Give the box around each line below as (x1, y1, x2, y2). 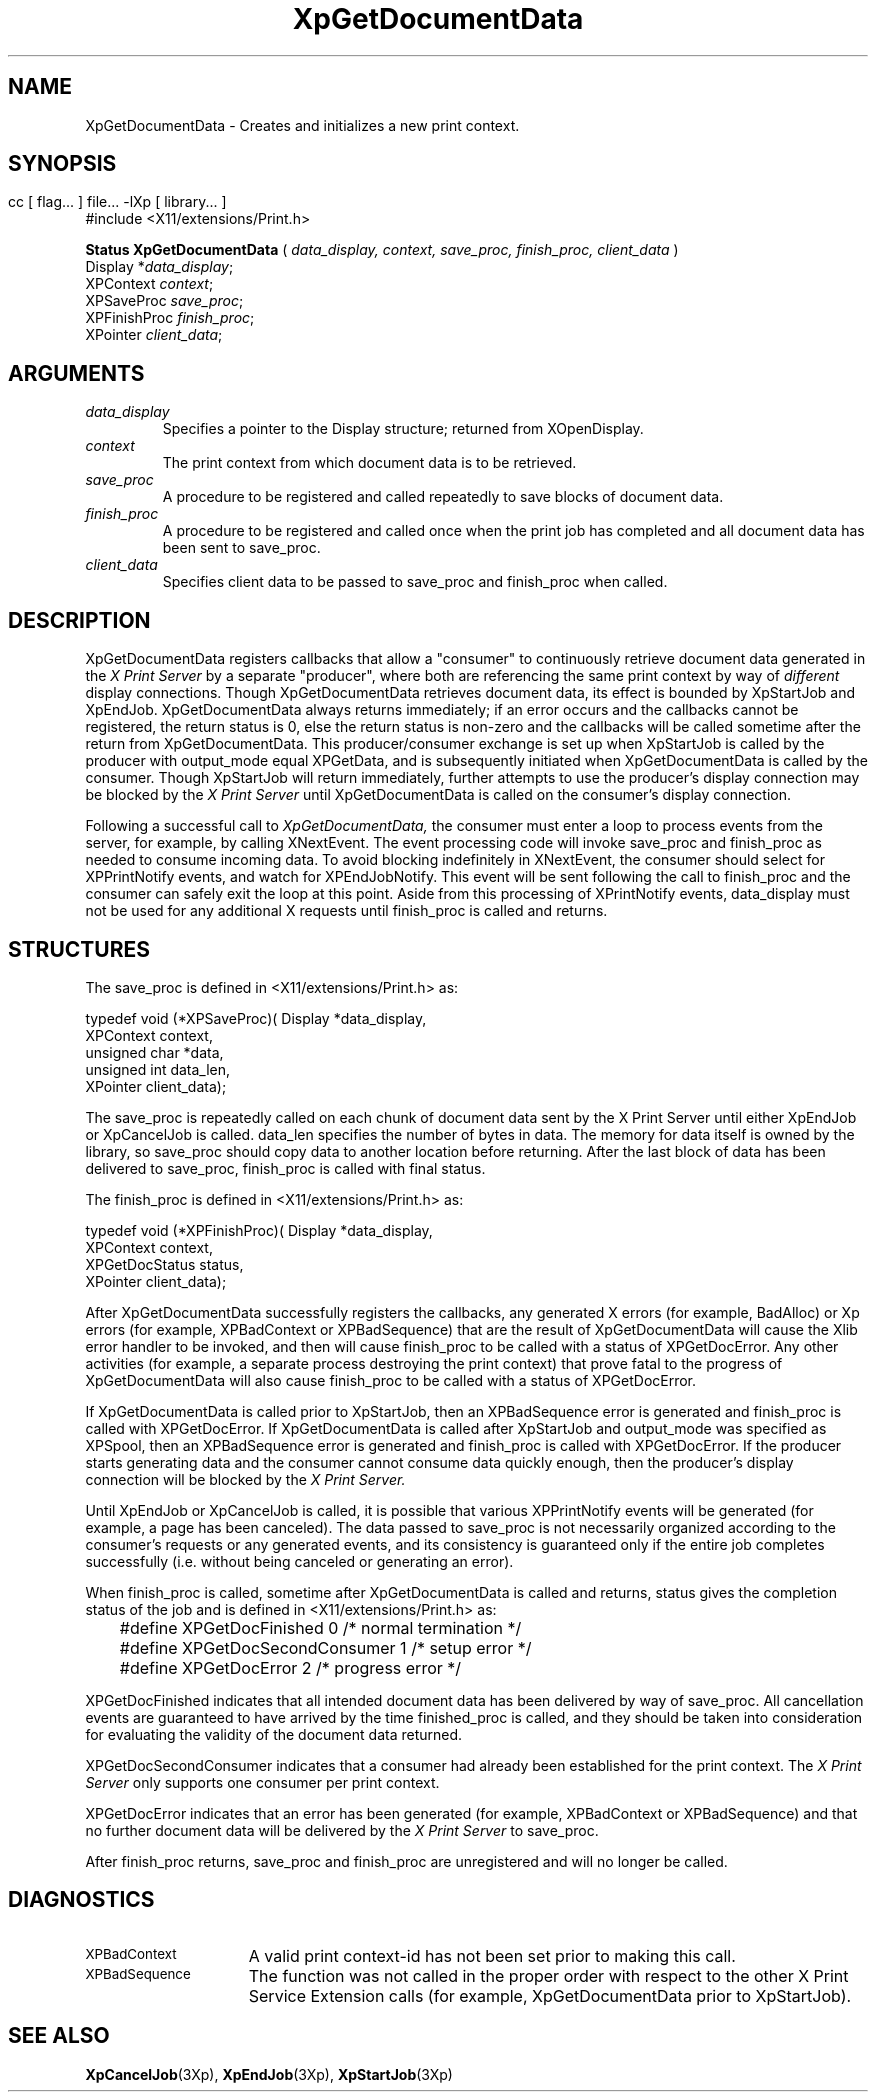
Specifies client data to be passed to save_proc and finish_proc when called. (162, 573, 668, 591)
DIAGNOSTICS (8, 1887, 155, 1913)
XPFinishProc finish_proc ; (85, 309, 255, 327)
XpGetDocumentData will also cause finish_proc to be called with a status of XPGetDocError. (85, 1371, 697, 1389)
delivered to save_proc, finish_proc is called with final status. (85, 1159, 486, 1177)
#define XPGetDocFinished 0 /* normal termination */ (119, 1617, 522, 1638)
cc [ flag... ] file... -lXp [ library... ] (8, 193, 227, 211)
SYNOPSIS (8, 151, 117, 177)
